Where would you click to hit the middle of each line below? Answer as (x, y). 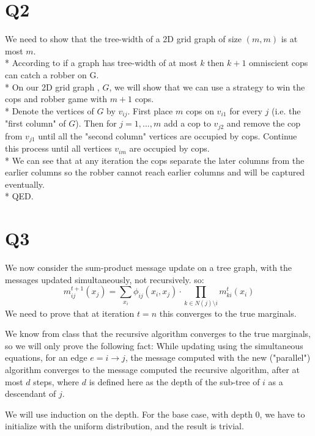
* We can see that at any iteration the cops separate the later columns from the (155, 160)
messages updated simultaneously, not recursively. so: (105, 279)
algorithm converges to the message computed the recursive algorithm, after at (152, 370)
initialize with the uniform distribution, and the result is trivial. (124, 426)
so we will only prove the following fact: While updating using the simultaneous (154, 345)
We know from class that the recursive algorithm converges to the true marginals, (158, 334)
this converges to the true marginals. (228, 313)
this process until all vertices (58, 148)
